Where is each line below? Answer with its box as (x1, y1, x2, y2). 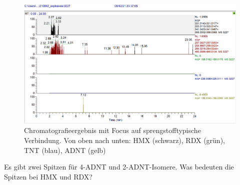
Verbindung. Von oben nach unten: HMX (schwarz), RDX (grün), (24, 134, 225, 145)
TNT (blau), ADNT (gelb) (24, 144, 106, 155)
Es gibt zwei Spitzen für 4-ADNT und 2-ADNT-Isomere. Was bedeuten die (4, 161, 234, 172)
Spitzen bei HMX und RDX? (4, 171, 92, 181)
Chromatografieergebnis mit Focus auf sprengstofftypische (24, 125, 201, 135)
